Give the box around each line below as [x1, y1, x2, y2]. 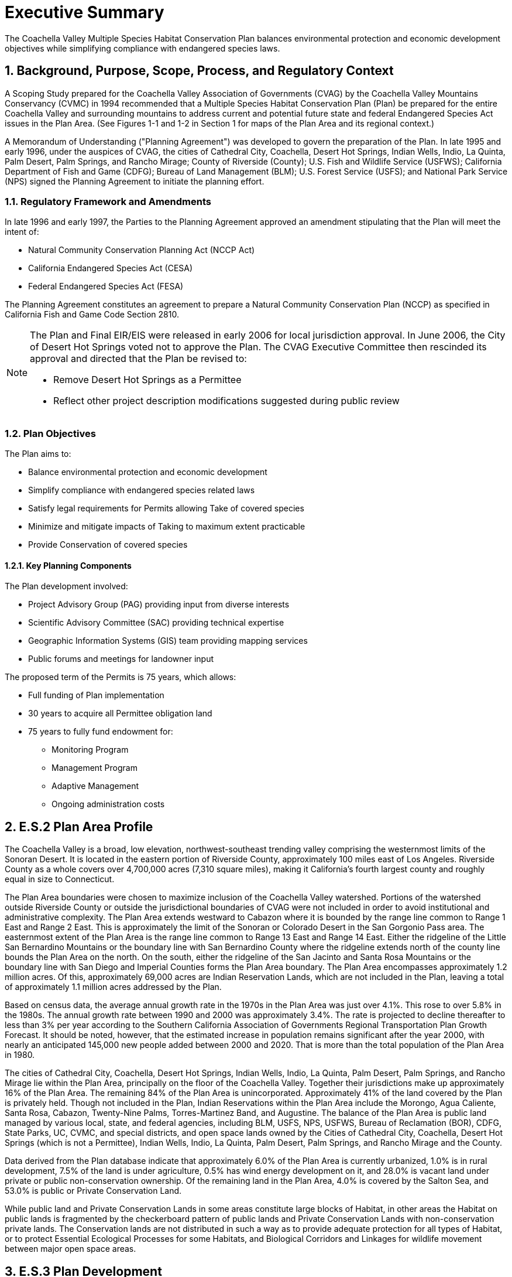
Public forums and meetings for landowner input [28, 654, 214, 664]
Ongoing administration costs [51, 799, 165, 810]
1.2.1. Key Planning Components [5, 560, 132, 571]
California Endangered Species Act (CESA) [28, 263, 193, 274]
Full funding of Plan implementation [28, 690, 164, 701]
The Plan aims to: [5, 449, 71, 459]
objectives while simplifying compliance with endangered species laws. [5, 43, 280, 53]
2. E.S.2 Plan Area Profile [5, 819, 153, 834]
